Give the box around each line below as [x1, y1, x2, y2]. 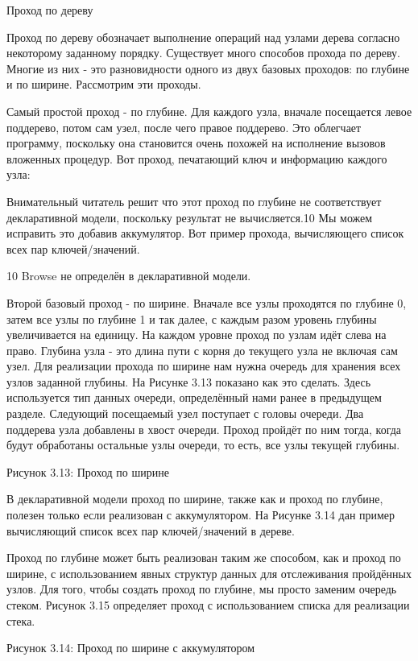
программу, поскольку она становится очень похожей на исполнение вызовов [6, 134, 386, 151]
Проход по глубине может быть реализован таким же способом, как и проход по [6, 549, 401, 566]
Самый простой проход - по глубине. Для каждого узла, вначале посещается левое [6, 102, 412, 119]
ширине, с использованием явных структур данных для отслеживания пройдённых [6, 564, 412, 581]
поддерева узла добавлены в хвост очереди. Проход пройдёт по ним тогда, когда [6, 420, 402, 437]
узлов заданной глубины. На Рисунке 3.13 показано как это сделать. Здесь [6, 373, 371, 390]
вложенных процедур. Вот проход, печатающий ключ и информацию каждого [6, 150, 387, 167]
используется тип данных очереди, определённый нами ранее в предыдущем [6, 389, 382, 406]
